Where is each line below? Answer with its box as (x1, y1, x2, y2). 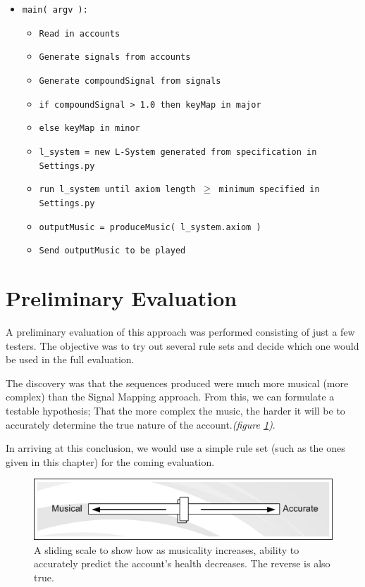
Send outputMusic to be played (39, 246, 186, 256)
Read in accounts (39, 28, 120, 39)
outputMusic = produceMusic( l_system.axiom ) (39, 222, 261, 232)
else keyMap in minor (39, 123, 140, 134)
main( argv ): (22, 5, 88, 15)
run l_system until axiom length (39, 184, 196, 195)
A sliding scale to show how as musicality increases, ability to (34, 542, 299, 557)
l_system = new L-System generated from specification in (39, 146, 317, 157)
